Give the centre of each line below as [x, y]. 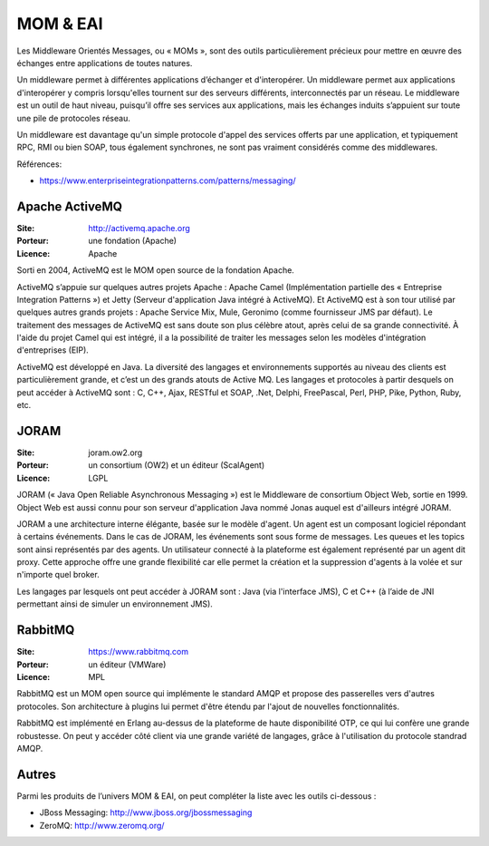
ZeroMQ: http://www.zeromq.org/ [102, 825]
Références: [39, 164]
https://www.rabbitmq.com [139, 652]
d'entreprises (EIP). [53, 350]
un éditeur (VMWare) [127, 664]
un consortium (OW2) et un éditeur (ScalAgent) [177, 465]
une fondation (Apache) [132, 241]
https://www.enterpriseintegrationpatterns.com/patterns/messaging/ [168, 180]
